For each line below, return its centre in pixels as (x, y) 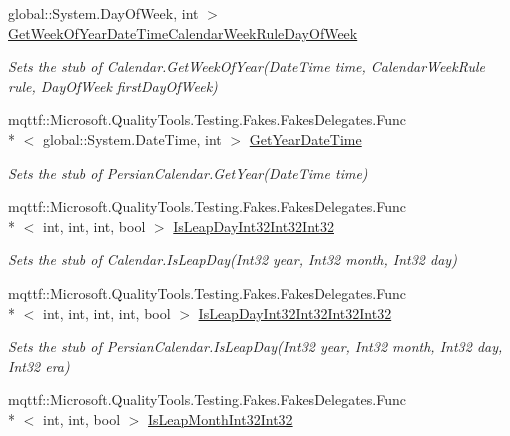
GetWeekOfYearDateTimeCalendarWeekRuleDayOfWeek (183, 32)
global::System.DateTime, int (132, 138)
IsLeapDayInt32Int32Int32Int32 (295, 312)
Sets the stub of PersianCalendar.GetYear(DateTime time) (188, 172)
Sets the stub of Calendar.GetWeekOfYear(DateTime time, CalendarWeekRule (247, 66)
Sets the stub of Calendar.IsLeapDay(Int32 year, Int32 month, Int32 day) (232, 259)
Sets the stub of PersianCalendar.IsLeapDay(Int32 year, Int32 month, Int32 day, (255, 346)
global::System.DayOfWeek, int (103, 13)
